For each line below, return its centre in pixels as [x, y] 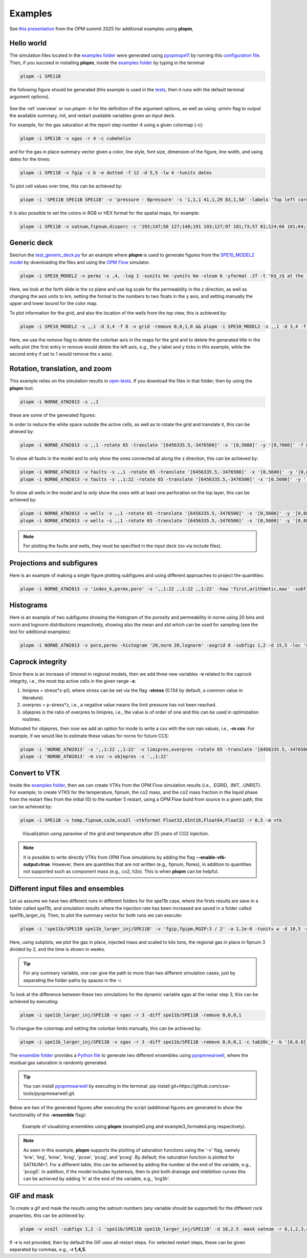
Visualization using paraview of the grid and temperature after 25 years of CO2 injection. [116, 834]
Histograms [29, 605]
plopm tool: [22, 388]
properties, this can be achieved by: [47, 1215]
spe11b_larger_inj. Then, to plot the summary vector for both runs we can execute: [96, 915]
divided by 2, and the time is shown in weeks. [58, 949]
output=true [37, 864]
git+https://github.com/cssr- [201, 1086]
